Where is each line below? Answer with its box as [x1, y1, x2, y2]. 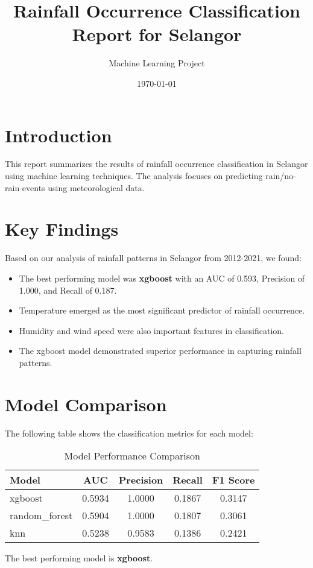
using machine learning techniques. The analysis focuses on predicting [5, 169, 263, 182]
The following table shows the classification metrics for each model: [5, 426, 253, 439]
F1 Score [212, 473, 255, 487]
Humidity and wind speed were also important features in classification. [19, 324, 284, 336]
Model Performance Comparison [64, 449, 200, 463]
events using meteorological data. [22, 181, 145, 194]
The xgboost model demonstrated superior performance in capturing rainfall [19, 344, 302, 357]
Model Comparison [5, 391, 167, 416]
